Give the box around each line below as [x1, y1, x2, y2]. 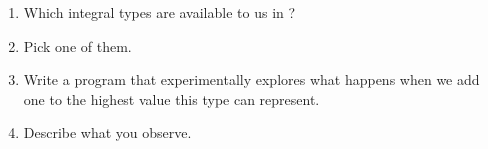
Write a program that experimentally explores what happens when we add [23, 69, 480, 90]
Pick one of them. [23, 35, 132, 56]
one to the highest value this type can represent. [23, 88, 320, 109]
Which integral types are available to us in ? [23, 2, 296, 22]
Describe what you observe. [23, 122, 192, 143]
